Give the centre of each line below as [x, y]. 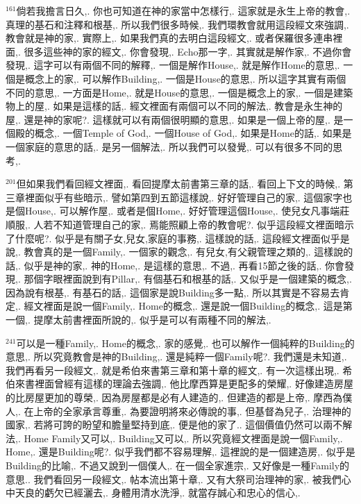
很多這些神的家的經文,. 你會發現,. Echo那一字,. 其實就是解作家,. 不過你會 [188, 51]
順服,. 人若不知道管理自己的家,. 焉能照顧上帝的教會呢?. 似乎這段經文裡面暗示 [180, 224]
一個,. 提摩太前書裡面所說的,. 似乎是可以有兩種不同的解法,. [138, 320]
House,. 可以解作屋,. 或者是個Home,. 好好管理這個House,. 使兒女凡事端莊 [187, 211]
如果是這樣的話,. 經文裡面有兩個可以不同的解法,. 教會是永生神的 [198, 106]
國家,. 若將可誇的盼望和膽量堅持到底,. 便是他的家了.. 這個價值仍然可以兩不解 [179, 425]
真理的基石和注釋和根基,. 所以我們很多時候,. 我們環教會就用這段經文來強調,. [177, 24]
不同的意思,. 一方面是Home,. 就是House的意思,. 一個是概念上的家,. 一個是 [170, 92]
